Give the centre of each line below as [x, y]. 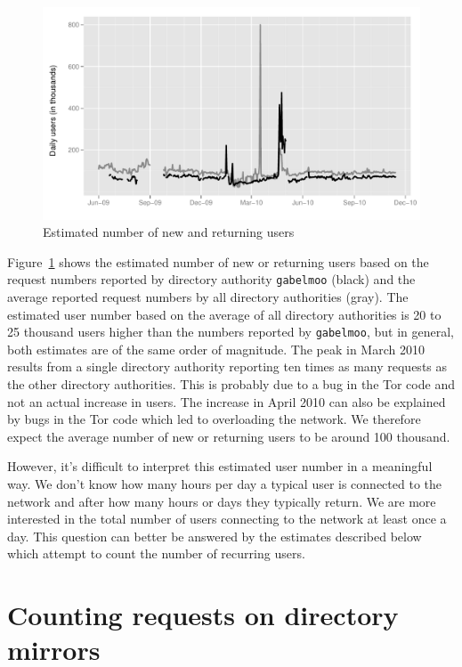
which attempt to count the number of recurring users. [156, 553]
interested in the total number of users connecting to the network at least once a [227, 519]
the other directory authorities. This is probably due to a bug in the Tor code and [231, 383]
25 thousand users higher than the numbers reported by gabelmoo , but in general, [231, 332]
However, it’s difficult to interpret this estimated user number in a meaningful [220, 466]
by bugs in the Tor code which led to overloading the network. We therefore [214, 419]
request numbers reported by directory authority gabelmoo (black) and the [211, 279]
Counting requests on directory [203, 615]
